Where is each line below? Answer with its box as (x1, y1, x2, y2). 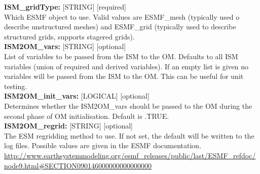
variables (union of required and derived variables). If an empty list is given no (4, 61, 248, 71)
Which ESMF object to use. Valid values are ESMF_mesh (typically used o (4, 11, 240, 22)
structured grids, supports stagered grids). (4, 31, 135, 41)
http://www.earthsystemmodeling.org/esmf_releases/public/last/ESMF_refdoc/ (4, 150, 256, 160)
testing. (4, 80, 27, 91)
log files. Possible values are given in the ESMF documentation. (4, 140, 202, 151)
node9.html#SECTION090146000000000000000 (4, 160, 152, 170)
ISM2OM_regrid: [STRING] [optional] (4, 120, 133, 131)
